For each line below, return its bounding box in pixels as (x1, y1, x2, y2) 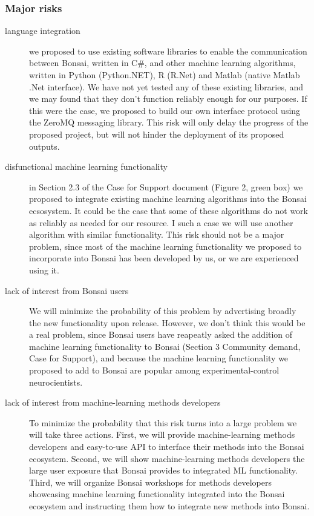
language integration (5, 24, 80, 37)
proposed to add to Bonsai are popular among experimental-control (29, 364, 280, 377)
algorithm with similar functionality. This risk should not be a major (29, 228, 284, 241)
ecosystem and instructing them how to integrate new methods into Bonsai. (29, 500, 310, 512)
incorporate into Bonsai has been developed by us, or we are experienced (29, 252, 299, 264)
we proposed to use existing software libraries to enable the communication (29, 44, 307, 57)
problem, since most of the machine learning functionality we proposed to (29, 240, 302, 252)
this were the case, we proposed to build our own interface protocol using (29, 104, 301, 116)
